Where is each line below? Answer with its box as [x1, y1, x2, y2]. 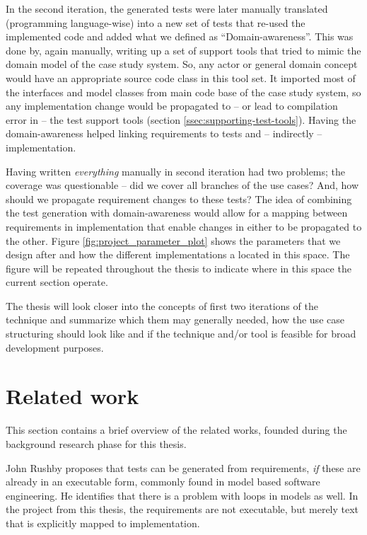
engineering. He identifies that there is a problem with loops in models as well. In [6, 488, 359, 502]
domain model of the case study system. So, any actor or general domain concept [6, 57, 358, 71]
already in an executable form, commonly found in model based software [6, 474, 320, 489]
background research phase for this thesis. [6, 436, 187, 451]
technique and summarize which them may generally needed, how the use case [6, 312, 344, 327]
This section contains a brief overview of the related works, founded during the [6, 422, 347, 437]
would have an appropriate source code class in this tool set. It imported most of [6, 70, 356, 85]
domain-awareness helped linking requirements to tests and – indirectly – [6, 126, 322, 141]
